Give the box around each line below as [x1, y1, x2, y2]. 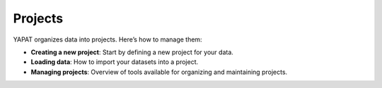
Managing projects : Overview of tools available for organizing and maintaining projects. [30, 68, 288, 76]
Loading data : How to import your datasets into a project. [30, 58, 199, 66]
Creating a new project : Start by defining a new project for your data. [30, 48, 233, 56]
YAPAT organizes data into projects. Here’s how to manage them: [13, 35, 202, 44]
